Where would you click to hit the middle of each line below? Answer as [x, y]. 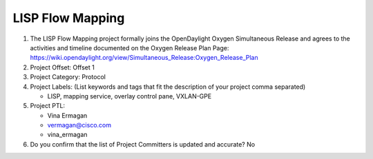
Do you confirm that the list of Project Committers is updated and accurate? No [143, 144]
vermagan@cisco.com [79, 125]
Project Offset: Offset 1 [62, 67]
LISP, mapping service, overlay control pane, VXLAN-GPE [130, 96]
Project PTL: [48, 106]
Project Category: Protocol [68, 77]
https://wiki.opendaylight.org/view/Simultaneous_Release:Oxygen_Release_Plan [144, 58]
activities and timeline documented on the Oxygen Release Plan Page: [130, 47]
